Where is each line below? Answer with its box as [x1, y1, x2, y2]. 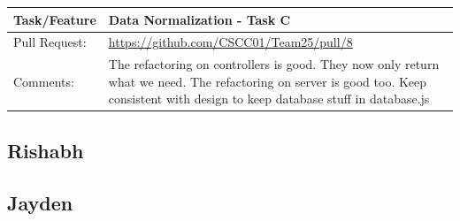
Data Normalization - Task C [108, 10, 291, 28]
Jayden [7, 188, 73, 216]
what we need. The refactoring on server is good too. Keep [108, 72, 427, 90]
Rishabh [7, 136, 84, 164]
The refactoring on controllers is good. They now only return [108, 55, 440, 73]
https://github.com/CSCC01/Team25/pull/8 [108, 33, 353, 51]
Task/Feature [13, 10, 96, 28]
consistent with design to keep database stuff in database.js [108, 89, 430, 108]
